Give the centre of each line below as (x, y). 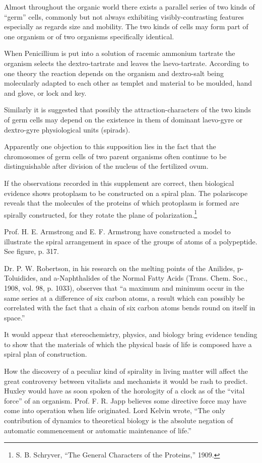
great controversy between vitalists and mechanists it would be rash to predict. (126, 381)
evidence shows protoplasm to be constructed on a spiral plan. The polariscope (126, 193)
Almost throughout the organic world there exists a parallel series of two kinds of (129, 7)
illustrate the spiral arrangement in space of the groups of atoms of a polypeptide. (131, 241)
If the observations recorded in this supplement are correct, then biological (119, 183)
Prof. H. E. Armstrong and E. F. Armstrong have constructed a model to (117, 231)
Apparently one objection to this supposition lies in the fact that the (110, 146)
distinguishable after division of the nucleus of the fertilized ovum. (106, 166)
